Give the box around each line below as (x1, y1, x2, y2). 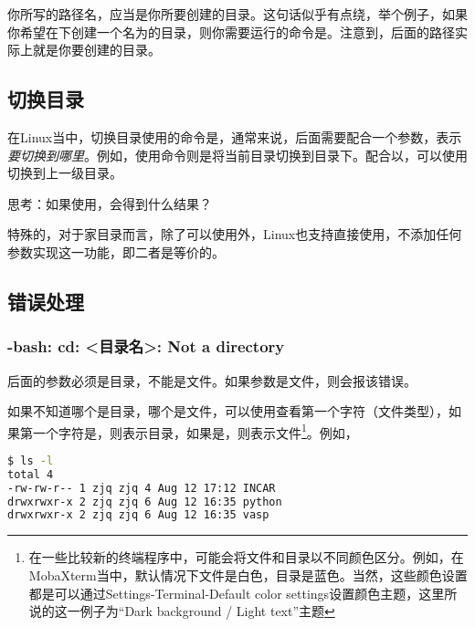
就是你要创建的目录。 (32, 40, 161, 59)
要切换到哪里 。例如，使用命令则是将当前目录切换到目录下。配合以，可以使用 (7, 145, 468, 164)
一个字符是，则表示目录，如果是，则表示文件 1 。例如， (32, 420, 358, 442)
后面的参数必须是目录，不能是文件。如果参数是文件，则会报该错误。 (7, 371, 417, 390)
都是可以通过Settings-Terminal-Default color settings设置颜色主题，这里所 (28, 583, 458, 602)
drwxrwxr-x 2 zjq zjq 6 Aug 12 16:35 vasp (7, 508, 269, 522)
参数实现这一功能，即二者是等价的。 (7, 242, 225, 261)
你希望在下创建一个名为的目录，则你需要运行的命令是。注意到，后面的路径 (7, 22, 455, 41)
